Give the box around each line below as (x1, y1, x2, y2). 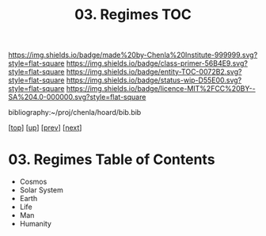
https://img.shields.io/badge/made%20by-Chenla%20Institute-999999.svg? (8, 50, 258, 60)
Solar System (19, 185, 63, 195)
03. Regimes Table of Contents (8, 150, 215, 169)
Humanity (19, 219, 51, 229)
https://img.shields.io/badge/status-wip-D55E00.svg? (66, 75, 242, 85)
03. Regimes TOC (74, 6, 192, 24)
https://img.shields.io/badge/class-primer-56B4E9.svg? (66, 59, 248, 68)
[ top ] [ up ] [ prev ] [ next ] (8, 123, 82, 132)
